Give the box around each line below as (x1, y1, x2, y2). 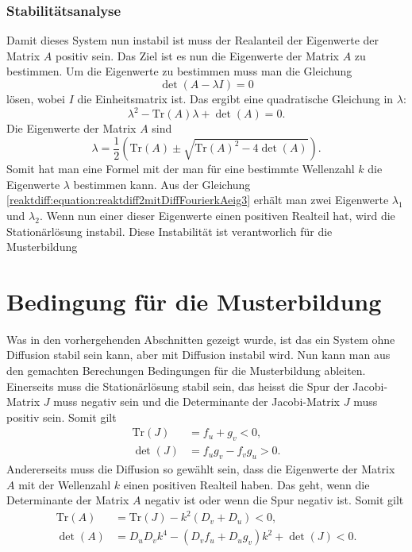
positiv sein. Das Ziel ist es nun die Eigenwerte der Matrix (55, 47, 339, 64)
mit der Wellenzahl (18, 476, 111, 492)
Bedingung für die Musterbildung (6, 284, 382, 317)
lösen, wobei (6, 91, 65, 106)
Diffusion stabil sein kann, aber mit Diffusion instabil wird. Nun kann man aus (6, 346, 391, 363)
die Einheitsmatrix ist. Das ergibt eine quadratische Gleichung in (77, 91, 394, 106)
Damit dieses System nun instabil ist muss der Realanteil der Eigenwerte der (6, 32, 379, 48)
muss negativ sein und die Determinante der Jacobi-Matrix (53, 393, 341, 410)
